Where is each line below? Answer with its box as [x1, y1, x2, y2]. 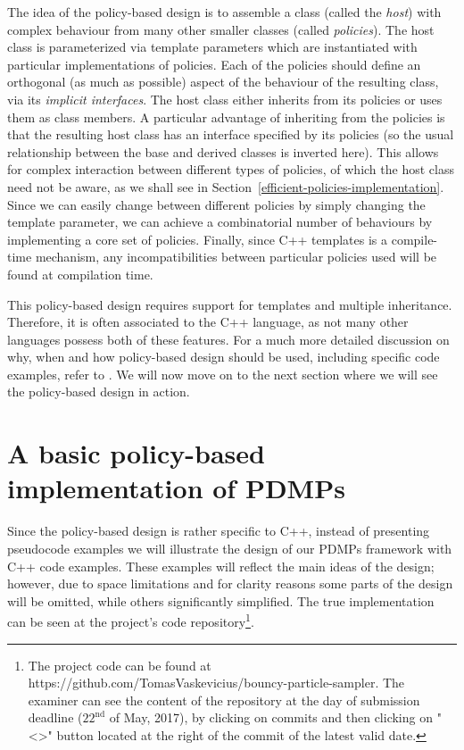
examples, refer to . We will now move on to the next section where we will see [7, 364, 438, 383]
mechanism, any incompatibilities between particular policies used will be [35, 247, 437, 266]
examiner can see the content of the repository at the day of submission [28, 690, 420, 709]
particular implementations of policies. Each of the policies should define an [7, 54, 421, 73]
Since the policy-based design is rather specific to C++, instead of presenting [7, 521, 430, 540]
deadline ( [28, 708, 83, 727]
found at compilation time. [7, 264, 153, 283]
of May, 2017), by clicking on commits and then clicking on [109, 708, 433, 727]
